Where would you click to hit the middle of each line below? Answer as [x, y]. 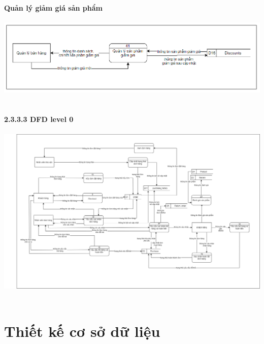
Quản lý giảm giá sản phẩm [53, 7]
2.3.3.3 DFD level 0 [39, 119]
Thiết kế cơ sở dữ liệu [82, 331]
